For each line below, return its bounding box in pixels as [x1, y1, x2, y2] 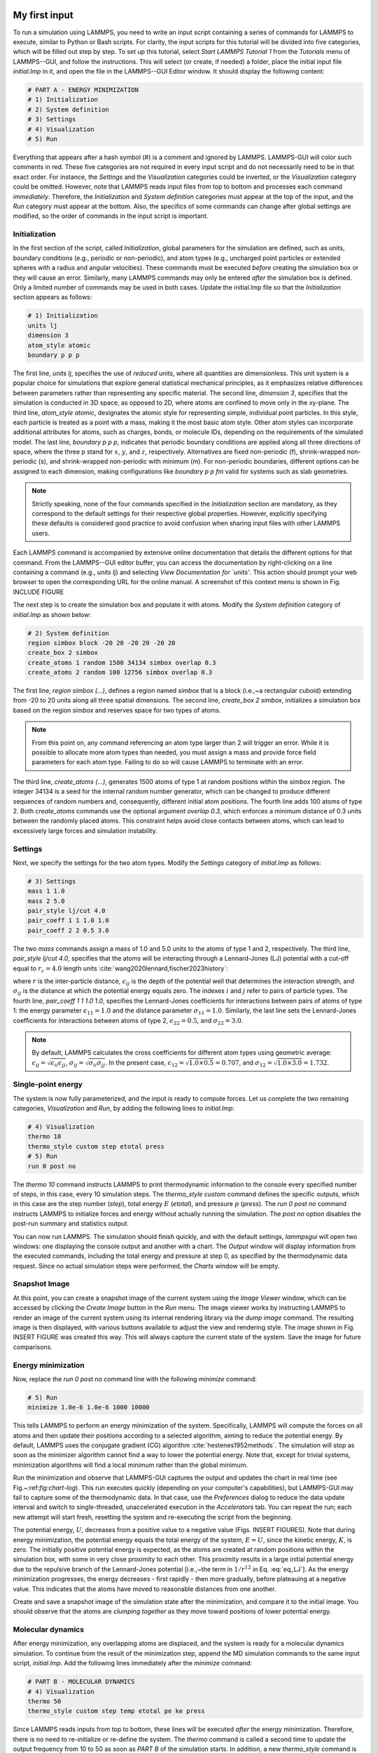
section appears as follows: [13, 293, 92, 302]
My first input [13, 9, 73, 21]
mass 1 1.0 [27, 887, 65, 895]
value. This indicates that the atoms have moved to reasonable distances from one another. [13, 1585, 276, 1593]
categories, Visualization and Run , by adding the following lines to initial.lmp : [13, 1104, 234, 1113]
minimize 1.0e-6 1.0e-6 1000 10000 [27, 1403, 150, 1412]
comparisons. [13, 1343, 52, 1351]
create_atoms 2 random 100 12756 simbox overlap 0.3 [27, 668, 213, 677]
